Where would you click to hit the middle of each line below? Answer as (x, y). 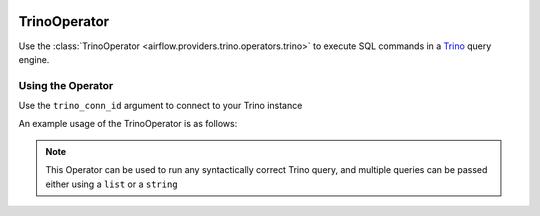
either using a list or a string (112, 184)
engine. (34, 59)
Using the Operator (66, 85)
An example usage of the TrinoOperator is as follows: (128, 124)
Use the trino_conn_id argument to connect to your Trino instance (160, 106)
